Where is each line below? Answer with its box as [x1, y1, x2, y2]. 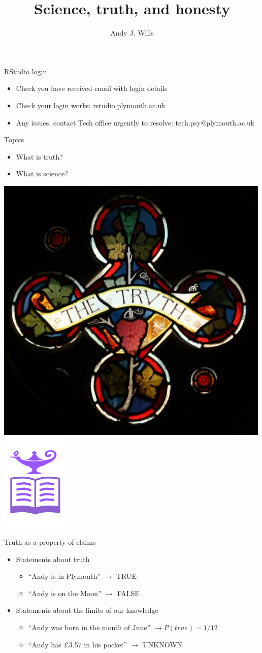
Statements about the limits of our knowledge [16, 605, 158, 615]
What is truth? [16, 151, 63, 162]
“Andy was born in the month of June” [28, 622, 151, 633]
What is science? [16, 168, 68, 179]
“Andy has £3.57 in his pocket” [28, 639, 127, 649]
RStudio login [4, 66, 47, 76]
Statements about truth [16, 553, 90, 564]
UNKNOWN [143, 639, 183, 649]
